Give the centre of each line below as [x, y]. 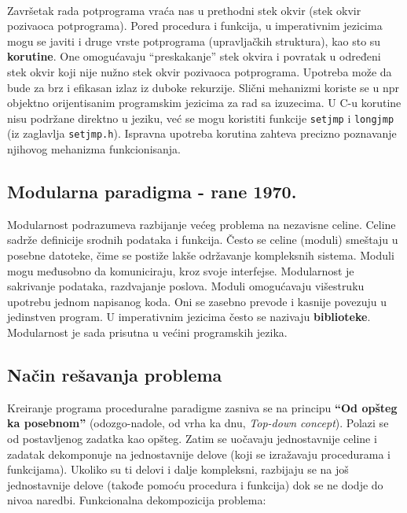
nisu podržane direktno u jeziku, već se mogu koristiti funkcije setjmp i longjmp [201, 118]
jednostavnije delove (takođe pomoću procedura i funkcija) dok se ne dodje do [195, 484]
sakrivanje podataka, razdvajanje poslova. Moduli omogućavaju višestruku [186, 286]
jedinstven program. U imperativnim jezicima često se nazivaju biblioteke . [189, 317]
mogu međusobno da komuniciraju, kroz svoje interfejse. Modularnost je [181, 270]
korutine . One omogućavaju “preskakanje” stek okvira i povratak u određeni [194, 56]
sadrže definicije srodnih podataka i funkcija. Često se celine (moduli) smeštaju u [203, 240]
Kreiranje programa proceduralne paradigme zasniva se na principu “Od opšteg [202, 407]
